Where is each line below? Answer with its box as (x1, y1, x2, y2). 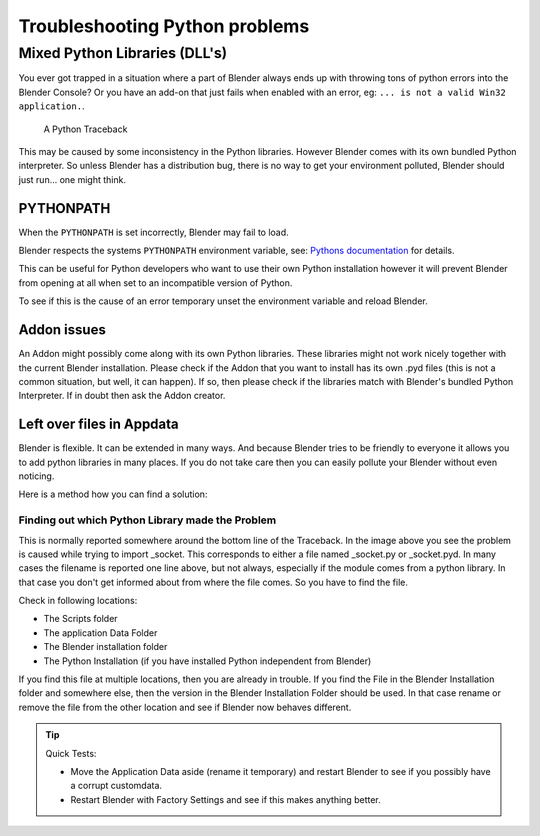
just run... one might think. (18, 173, 127, 185)
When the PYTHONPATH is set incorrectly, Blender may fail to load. (18, 226, 289, 238)
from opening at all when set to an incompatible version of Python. (18, 276, 293, 289)
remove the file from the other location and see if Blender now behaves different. (18, 701, 352, 713)
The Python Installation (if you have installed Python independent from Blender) (43, 655, 372, 667)
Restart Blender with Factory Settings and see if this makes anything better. (70, 793, 381, 805)
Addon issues (18, 321, 107, 339)
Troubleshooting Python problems (18, 15, 310, 37)
